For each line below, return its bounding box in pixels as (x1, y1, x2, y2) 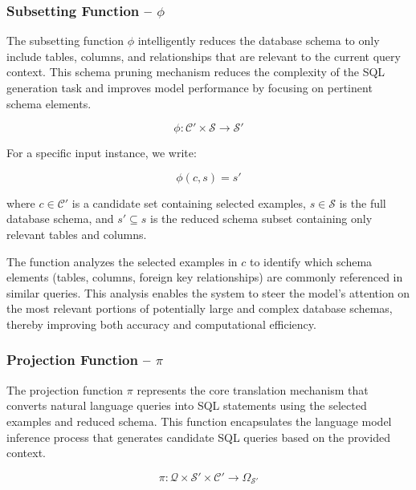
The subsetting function (6, 32, 124, 49)
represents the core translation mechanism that (137, 381, 369, 398)
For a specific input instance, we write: (6, 144, 197, 161)
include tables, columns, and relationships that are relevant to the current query (6, 47, 401, 64)
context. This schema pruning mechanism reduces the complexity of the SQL (6, 63, 385, 80)
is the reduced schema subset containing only (150, 210, 373, 227)
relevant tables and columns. (6, 225, 147, 242)
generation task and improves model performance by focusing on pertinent (6, 79, 373, 95)
